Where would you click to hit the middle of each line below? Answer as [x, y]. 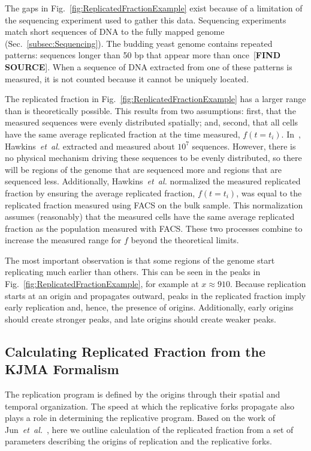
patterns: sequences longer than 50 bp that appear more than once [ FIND [143, 55]
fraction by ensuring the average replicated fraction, [100, 192]
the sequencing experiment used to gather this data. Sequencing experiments [146, 20]
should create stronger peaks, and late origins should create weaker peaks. [141, 319]
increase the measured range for [63, 240]
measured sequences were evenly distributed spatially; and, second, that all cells [152, 122]
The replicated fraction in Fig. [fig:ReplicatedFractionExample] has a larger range [155, 99]
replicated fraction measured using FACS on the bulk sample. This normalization [154, 204]
